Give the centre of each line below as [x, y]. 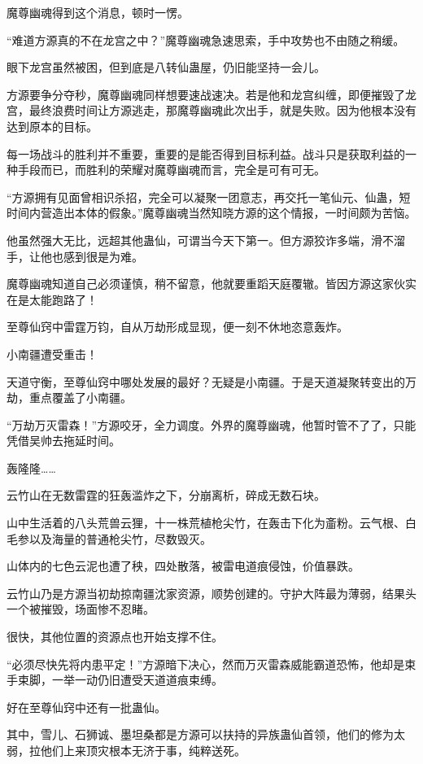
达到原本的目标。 [52, 126]
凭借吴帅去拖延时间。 [63, 441]
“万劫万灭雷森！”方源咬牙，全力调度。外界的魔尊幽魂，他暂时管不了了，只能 [211, 424]
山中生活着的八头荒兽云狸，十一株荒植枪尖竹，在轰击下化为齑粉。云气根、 [206, 523]
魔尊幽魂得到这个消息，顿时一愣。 [98, 12]
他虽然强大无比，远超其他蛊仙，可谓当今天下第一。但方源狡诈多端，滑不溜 [206, 240]
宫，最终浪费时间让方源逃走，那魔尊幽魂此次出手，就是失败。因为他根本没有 [211, 110]
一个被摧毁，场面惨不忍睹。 [81, 609]
